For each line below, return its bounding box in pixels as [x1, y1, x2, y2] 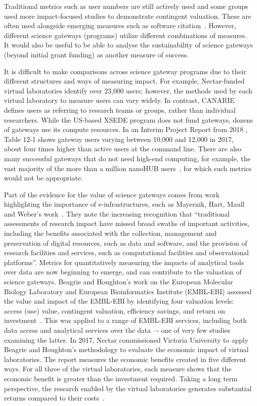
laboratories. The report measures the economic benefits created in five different [4, 354, 247, 364]
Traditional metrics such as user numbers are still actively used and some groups [4, 1, 249, 11]
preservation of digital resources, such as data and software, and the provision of [4, 237, 247, 248]
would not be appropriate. [4, 173, 83, 183]
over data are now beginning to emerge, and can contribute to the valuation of [4, 267, 242, 277]
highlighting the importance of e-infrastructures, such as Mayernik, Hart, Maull [4, 199, 245, 209]
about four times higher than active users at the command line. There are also [4, 143, 242, 154]
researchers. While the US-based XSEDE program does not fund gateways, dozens [4, 114, 253, 125]
